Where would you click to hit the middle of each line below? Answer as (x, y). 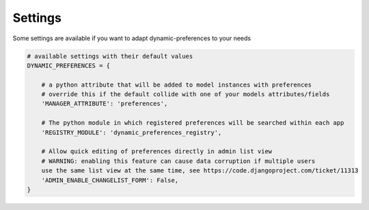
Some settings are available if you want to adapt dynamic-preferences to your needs (132, 38)
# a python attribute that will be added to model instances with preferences (177, 85)
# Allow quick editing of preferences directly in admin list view (157, 151)
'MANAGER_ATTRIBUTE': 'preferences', (105, 104)
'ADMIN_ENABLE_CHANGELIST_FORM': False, (110, 180)
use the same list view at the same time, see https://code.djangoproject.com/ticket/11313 (200, 171)
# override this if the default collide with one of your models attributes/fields (186, 94)
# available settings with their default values (110, 56)
